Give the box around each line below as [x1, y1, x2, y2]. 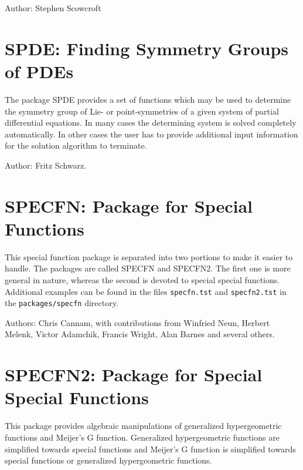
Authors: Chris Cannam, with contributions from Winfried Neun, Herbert [5, 316, 270, 328]
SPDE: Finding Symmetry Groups [5, 36, 289, 60]
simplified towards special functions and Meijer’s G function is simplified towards [5, 442, 296, 455]
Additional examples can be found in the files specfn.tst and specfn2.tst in [5, 285, 287, 297]
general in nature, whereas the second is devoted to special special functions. [5, 273, 280, 286]
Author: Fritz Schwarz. [5, 159, 87, 171]
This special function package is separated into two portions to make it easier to [5, 250, 293, 263]
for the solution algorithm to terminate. [5, 139, 147, 152]
